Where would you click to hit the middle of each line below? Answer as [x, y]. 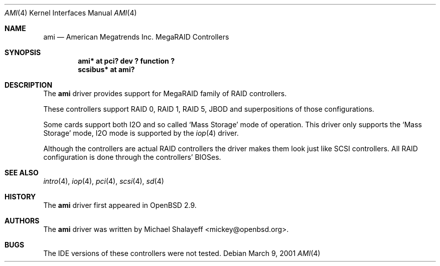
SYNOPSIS [23, 52]
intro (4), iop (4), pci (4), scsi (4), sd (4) [104, 181]
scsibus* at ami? [106, 69]
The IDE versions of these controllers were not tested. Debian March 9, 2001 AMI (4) [182, 253]
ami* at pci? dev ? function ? [126, 61]
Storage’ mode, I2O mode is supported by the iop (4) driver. [141, 133]
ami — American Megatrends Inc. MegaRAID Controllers [136, 37]
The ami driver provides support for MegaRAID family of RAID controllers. [165, 93]
